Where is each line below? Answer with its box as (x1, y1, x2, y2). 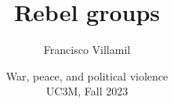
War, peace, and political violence (5, 67, 169, 84)
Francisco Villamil (43, 41, 131, 58)
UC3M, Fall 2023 (45, 83, 129, 99)
